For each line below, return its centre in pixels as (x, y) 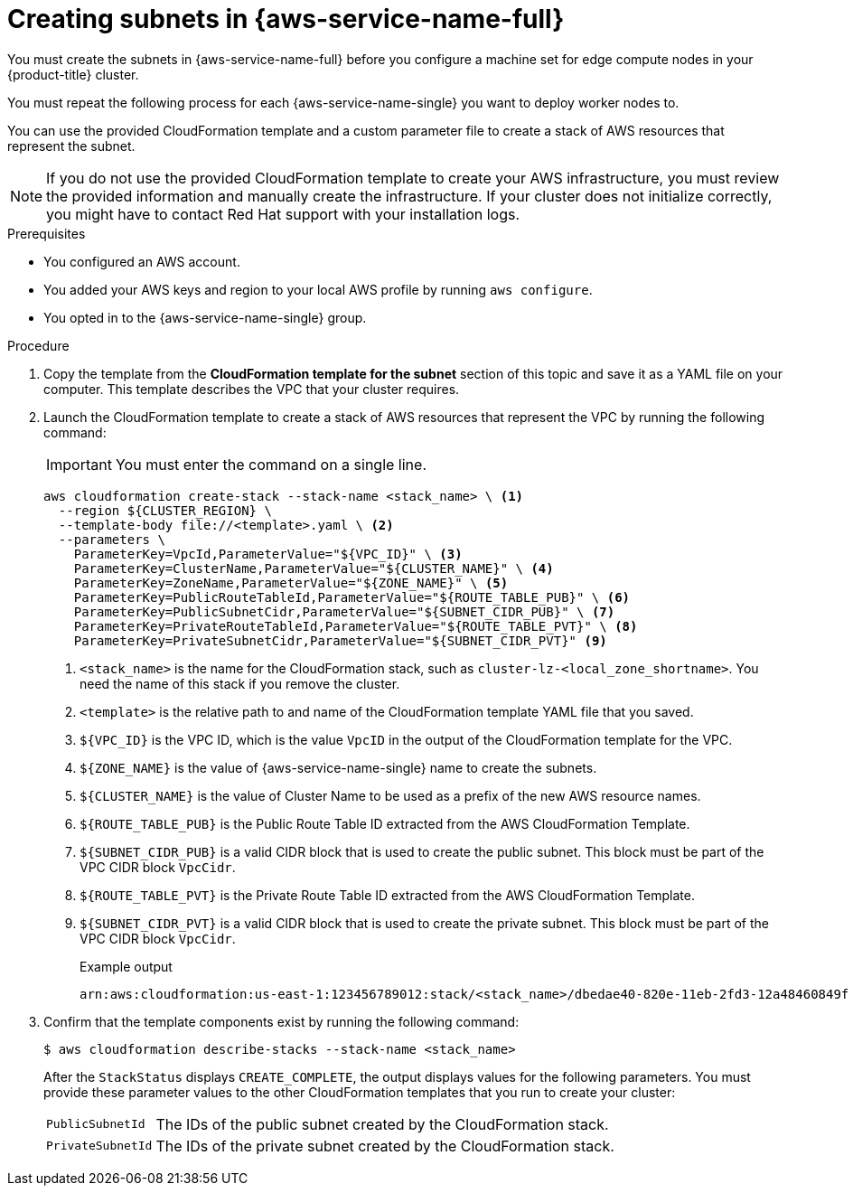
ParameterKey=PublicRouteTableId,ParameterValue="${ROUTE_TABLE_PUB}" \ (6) (352, 597)
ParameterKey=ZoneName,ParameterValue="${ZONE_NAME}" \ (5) (291, 582)
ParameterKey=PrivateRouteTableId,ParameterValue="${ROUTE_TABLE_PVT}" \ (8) (356, 626)
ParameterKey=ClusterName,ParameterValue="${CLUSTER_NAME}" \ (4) (314, 568)
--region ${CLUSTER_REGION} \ (165, 510)
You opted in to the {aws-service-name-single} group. (205, 317)
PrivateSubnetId (99, 1146)
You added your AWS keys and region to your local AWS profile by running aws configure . (318, 289)
